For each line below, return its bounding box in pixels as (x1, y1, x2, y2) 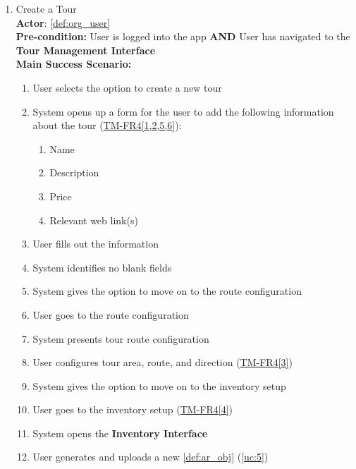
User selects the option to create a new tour (32, 80, 222, 95)
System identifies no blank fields (32, 260, 172, 274)
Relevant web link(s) (49, 212, 138, 227)
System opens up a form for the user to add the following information (32, 104, 334, 118)
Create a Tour (16, 1, 77, 16)
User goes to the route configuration (32, 307, 189, 322)
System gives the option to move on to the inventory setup (32, 378, 286, 393)
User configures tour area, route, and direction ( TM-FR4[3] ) (32, 355, 293, 370)
